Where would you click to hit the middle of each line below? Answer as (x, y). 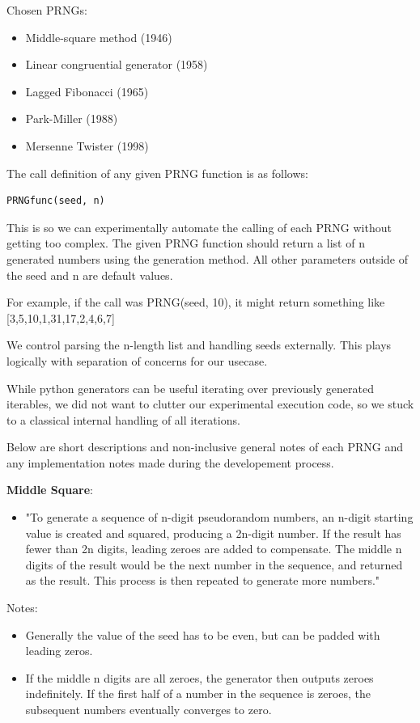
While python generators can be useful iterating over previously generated (190, 388)
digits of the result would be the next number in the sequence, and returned (214, 564)
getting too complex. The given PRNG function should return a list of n (186, 243)
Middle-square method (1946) (99, 37)
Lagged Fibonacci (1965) (87, 91)
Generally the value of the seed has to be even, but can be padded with (203, 634)
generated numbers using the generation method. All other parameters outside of (207, 258)
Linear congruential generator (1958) (117, 64)
